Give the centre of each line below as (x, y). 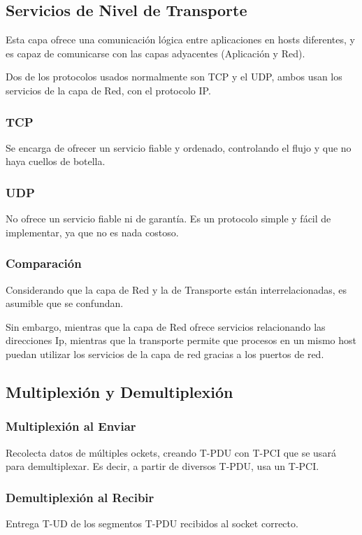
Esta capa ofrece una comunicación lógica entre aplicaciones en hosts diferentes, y (180, 40)
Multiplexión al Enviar (71, 426)
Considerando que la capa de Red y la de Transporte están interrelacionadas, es (176, 289)
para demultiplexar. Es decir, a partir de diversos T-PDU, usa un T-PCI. (162, 466)
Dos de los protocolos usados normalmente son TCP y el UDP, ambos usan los (174, 77)
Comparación (44, 263)
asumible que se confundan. (65, 303)
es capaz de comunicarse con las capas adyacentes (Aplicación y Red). (155, 53)
